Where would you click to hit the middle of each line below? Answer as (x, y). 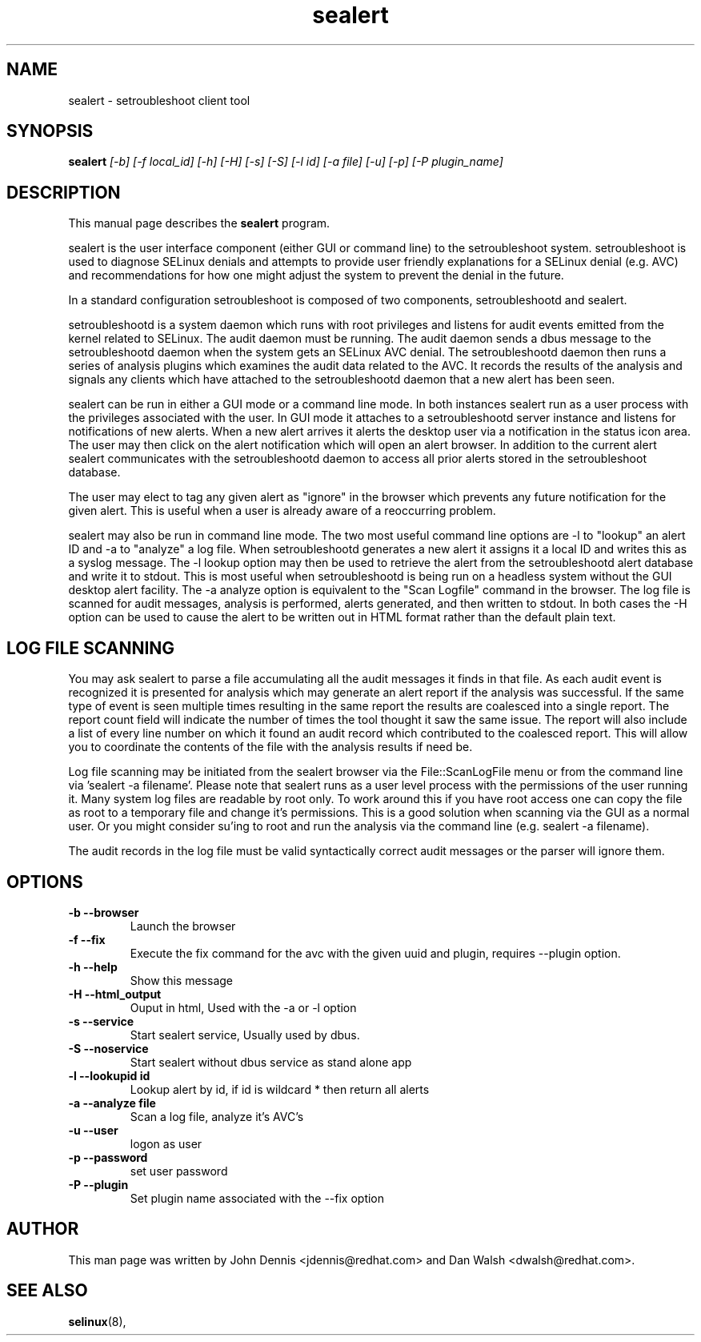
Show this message (181, 980)
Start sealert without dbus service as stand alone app (271, 1062)
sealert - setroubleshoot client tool (159, 100)
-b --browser (104, 912)
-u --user (93, 1130)
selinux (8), (97, 1321)
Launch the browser (183, 926)
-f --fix (87, 939)
